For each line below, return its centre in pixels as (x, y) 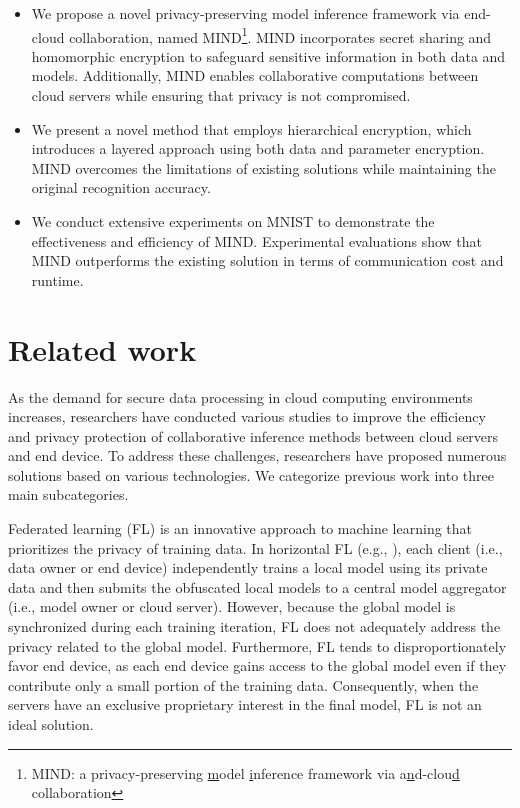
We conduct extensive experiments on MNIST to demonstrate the (233, 221)
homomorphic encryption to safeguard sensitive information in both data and (268, 55)
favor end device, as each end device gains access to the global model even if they (257, 665)
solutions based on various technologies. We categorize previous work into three (251, 474)
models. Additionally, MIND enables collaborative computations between (255, 75)
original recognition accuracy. (121, 187)
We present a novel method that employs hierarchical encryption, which (251, 128)
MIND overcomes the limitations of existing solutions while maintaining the (263, 167)
